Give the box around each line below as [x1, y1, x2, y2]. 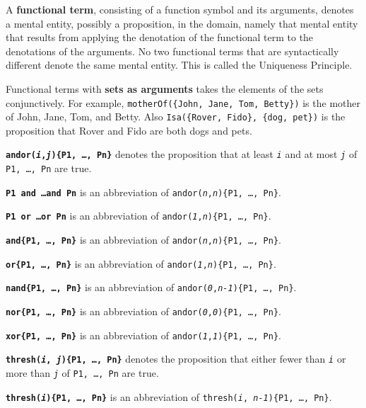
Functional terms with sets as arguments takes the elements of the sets [6, 81, 324, 96]
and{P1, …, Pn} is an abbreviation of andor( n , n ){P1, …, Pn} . [6, 232, 281, 247]
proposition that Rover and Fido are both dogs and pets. [6, 123, 252, 137]
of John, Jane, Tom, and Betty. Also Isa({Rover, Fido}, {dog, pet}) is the [6, 109, 346, 124]
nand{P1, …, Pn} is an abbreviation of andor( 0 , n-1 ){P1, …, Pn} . [6, 280, 297, 295]
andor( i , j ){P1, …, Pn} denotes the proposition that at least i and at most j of [6, 147, 358, 161]
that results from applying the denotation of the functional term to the [6, 30, 314, 45]
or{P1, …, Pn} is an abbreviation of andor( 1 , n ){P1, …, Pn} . [6, 256, 276, 271]
